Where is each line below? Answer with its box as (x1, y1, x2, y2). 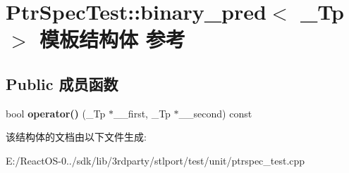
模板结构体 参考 (39, 25, 185, 53)
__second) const (178, 105, 252, 120)
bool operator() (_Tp (6, 105, 106, 120)
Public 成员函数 (6, 72, 118, 94)
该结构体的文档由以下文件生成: (6, 129, 147, 144)
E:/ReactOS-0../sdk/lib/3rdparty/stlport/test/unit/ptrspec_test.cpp (6, 153, 305, 167)
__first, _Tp (113, 105, 171, 120)
